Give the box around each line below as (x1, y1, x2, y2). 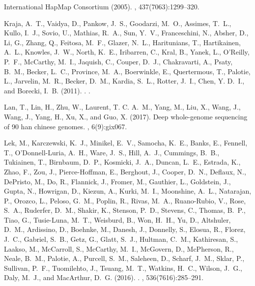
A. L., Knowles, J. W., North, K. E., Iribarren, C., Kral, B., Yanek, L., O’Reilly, (4, 47, 250, 57)
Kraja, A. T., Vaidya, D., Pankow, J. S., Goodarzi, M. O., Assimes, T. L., (4, 18, 231, 28)
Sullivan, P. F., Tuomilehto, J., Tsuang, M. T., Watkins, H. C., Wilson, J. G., (4, 262, 242, 273)
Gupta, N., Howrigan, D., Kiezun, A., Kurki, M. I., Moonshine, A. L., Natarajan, (4, 186, 252, 196)
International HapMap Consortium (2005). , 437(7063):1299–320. (4, 1, 199, 11)
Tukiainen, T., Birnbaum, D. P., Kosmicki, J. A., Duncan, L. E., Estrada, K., (4, 157, 241, 167)
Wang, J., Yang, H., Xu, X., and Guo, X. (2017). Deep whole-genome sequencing (4, 111, 248, 121)
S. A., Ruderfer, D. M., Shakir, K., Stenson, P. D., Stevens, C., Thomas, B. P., (4, 205, 246, 215)
